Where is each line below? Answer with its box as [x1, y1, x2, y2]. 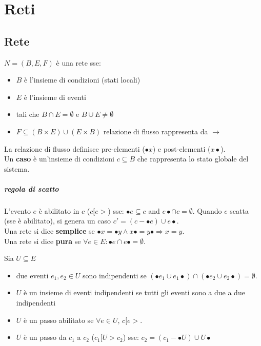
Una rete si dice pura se [4, 235, 81, 246]
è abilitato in [38, 205, 79, 216]
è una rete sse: [56, 57, 101, 68]
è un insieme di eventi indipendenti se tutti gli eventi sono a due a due [24, 287, 245, 298]
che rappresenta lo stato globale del [137, 153, 249, 164]
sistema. [4, 163, 30, 174]
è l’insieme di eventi [24, 91, 86, 102]
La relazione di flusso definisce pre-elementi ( [4, 143, 145, 154]
